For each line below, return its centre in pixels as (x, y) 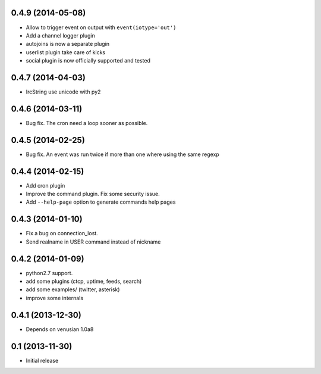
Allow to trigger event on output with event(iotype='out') (101, 27)
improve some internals (54, 298)
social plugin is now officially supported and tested (88, 61)
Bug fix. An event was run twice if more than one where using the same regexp (122, 154)
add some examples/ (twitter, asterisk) (73, 289)
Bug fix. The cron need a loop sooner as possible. (87, 123)
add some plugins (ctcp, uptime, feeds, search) (84, 281)
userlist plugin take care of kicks (66, 52)
